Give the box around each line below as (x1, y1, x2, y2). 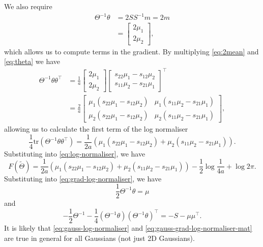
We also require (4, 1, 52, 11)
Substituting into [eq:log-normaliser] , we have (4, 148, 145, 159)
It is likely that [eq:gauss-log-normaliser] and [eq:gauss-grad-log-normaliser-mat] (4, 222, 252, 233)
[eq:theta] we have (4, 56, 61, 67)
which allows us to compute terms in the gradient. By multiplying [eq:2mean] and (4, 46, 259, 56)
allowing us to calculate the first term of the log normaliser (4, 123, 188, 134)
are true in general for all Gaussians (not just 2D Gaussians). (4, 232, 195, 243)
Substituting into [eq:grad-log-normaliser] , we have (4, 173, 162, 183)
